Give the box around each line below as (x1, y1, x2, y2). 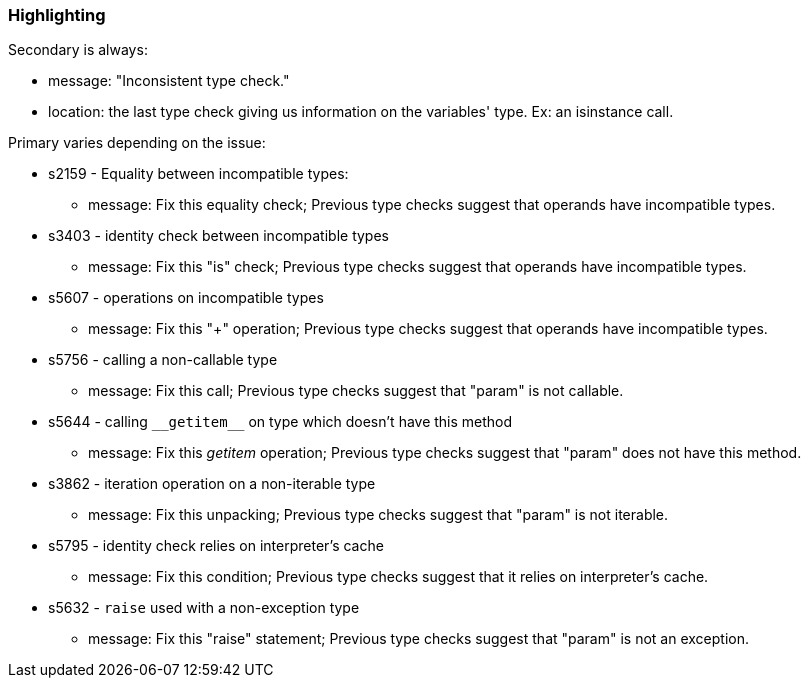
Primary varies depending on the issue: (8, 134, 266, 152)
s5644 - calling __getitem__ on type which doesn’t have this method (48, 413, 513, 431)
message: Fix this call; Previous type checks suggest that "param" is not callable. (88, 382, 624, 400)
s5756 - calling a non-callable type (48, 351, 278, 369)
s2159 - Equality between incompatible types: (48, 165, 349, 183)
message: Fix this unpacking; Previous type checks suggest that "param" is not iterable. (88, 506, 669, 524)
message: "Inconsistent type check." (48, 72, 290, 90)
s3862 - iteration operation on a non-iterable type (48, 475, 376, 493)
